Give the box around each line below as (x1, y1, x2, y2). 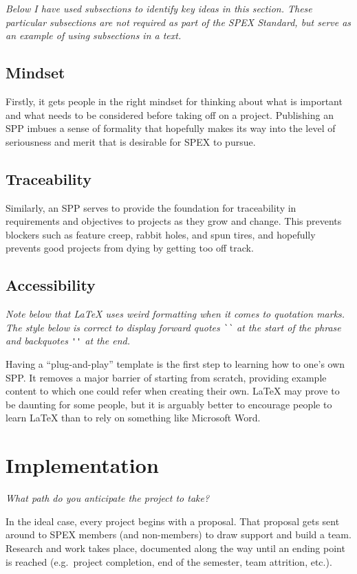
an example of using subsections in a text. (6, 28, 182, 43)
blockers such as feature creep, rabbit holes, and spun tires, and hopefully (6, 227, 316, 241)
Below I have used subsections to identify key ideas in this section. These (6, 1, 312, 15)
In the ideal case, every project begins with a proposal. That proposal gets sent (6, 514, 340, 528)
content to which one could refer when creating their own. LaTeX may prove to (6, 384, 340, 398)
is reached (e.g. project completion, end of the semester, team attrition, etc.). (6, 554, 332, 569)
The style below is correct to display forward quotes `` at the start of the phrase (6, 320, 341, 334)
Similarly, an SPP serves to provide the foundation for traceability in (6, 200, 296, 214)
